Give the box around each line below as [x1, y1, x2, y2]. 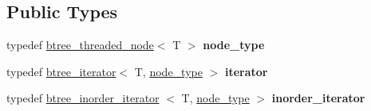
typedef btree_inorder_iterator [6, 90, 160, 106]
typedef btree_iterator [6, 63, 116, 79]
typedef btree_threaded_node [6, 36, 154, 53]
